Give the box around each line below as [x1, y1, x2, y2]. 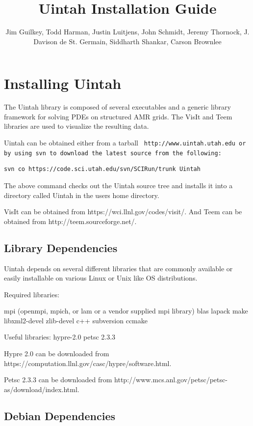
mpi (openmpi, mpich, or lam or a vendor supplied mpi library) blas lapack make [4, 306, 248, 316]
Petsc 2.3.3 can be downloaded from [4, 374, 112, 385]
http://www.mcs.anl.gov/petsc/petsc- [114, 374, 228, 385]
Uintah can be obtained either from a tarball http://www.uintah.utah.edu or [4, 138, 246, 148]
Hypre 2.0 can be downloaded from [4, 348, 109, 359]
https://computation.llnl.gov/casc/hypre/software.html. [4, 358, 172, 368]
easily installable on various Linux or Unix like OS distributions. [4, 273, 198, 283]
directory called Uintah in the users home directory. [4, 190, 159, 200]
